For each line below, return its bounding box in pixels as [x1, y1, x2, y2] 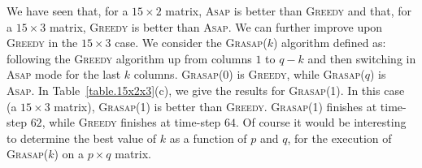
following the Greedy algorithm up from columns [7, 50, 252, 67]
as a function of [169, 129, 247, 146]
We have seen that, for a [7, 2, 128, 19]
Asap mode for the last [7, 66, 121, 83]
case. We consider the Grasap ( [115, 34, 268, 51]
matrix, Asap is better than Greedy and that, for [165, 2, 411, 19]
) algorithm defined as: [272, 34, 386, 51]
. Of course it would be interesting [236, 114, 407, 131]
